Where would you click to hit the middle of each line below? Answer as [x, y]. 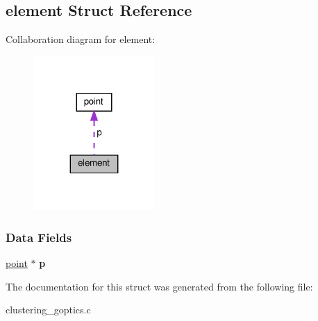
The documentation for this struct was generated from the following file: [159, 286]
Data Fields [39, 237]
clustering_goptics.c [48, 310]
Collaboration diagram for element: [81, 39]
